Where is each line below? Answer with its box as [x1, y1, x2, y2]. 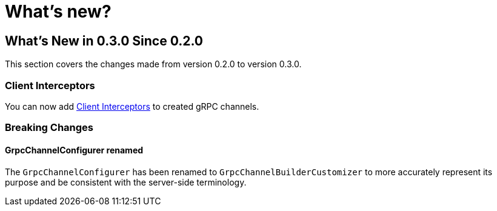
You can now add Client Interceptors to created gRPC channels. [5, 101, 259, 112]
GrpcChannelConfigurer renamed [5, 144, 144, 155]
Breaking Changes [5, 121, 94, 134]
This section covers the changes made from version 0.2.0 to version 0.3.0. [5, 59, 302, 70]
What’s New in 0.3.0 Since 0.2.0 [5, 33, 204, 49]
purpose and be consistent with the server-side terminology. [5, 176, 247, 187]
